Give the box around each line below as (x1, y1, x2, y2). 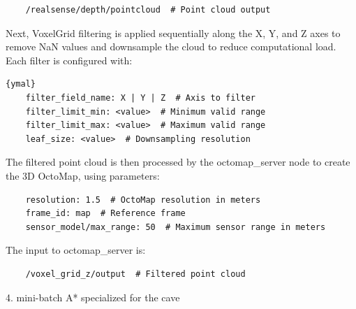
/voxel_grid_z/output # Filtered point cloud (25, 268, 246, 279)
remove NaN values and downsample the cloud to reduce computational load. (6, 39, 336, 54)
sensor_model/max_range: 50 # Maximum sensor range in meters (25, 222, 326, 232)
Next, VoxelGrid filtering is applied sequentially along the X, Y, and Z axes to (6, 25, 341, 40)
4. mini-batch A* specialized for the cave (6, 289, 180, 304)
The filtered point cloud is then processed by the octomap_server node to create (6, 154, 350, 169)
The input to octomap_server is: (6, 243, 146, 257)
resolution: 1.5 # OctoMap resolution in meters (25, 194, 261, 205)
